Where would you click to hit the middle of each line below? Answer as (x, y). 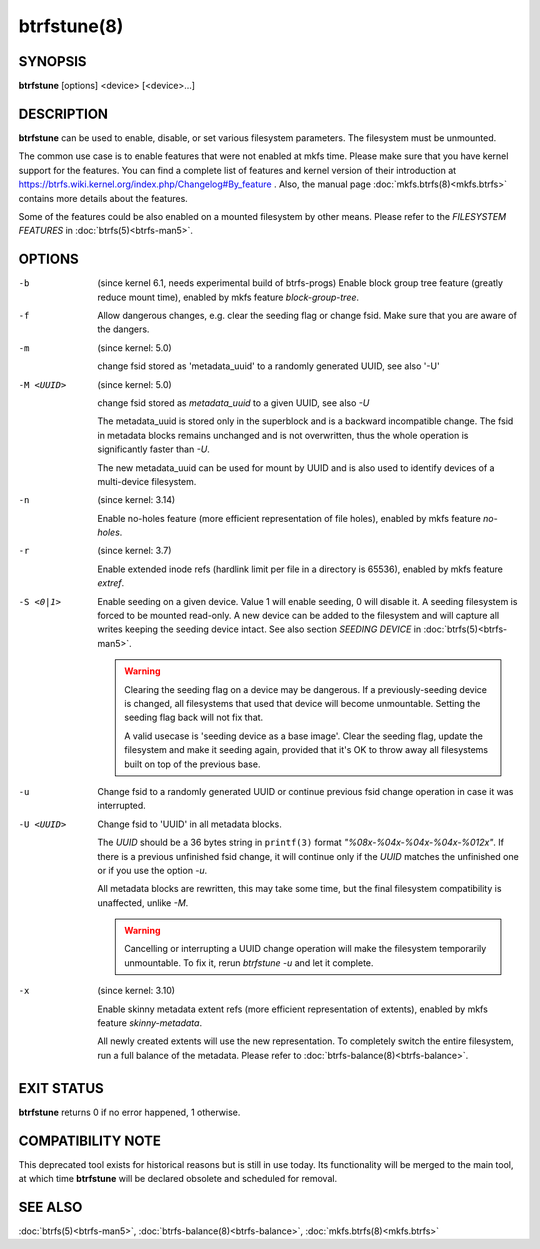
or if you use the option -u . (152, 870)
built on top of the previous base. (192, 764)
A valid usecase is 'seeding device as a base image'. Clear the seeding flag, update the (304, 736)
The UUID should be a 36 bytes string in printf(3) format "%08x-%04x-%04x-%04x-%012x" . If (301, 842)
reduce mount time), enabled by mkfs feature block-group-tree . (228, 297)
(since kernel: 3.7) (134, 551)
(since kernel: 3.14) (136, 500)
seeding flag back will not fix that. (194, 717)
